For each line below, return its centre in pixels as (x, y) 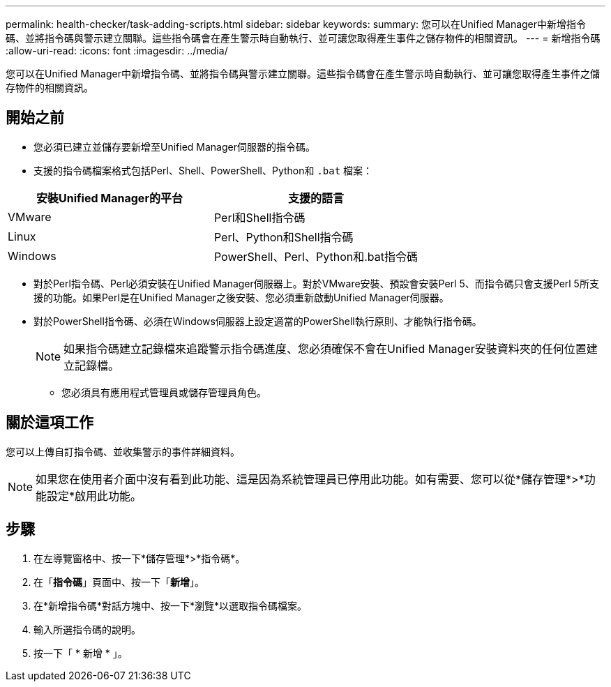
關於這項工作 (50, 423)
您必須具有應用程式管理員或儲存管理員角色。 (164, 392)
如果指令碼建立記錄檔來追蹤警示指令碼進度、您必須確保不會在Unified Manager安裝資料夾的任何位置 (325, 348)
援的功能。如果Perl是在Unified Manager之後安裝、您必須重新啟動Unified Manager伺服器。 (241, 297)
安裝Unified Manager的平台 (110, 198)
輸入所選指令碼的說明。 (87, 629)
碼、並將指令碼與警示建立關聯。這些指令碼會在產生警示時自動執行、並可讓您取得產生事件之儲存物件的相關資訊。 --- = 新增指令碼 (303, 38)
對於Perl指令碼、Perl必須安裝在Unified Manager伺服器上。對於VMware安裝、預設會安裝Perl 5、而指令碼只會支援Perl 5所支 (316, 283)
